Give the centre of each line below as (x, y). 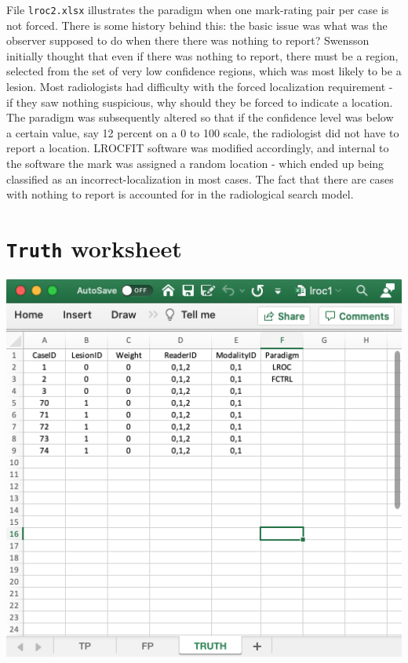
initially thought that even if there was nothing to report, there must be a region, (202, 55)
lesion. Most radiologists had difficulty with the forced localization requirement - (200, 87)
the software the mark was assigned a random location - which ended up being (195, 163)
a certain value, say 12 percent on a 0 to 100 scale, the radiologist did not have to (203, 132)
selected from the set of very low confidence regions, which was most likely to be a (204, 71)
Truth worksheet (94, 248)
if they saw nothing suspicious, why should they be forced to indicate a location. (200, 102)
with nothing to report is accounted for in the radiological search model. (180, 194)
